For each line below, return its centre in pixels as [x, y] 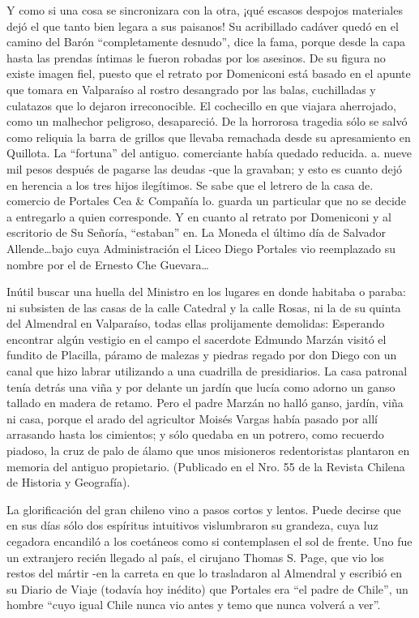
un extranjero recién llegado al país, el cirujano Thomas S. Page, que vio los [195, 557]
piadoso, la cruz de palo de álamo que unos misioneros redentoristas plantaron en [208, 451]
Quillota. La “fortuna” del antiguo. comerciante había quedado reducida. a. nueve [209, 153]
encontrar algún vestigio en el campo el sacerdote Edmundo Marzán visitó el [197, 339]
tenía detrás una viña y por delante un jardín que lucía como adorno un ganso [201, 386]
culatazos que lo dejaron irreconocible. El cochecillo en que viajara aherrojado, [201, 105]
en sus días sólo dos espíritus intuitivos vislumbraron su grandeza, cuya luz [192, 525]
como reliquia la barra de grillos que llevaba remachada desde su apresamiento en [209, 137]
